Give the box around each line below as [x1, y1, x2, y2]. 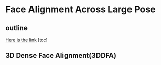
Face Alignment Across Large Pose [5, 4, 156, 15]
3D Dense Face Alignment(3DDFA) [5, 51, 117, 60]
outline [5, 24, 28, 32]
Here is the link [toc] [5, 37, 48, 43]
